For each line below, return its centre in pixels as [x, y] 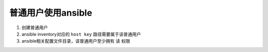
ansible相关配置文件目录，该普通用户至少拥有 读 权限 [76, 41]
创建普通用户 [35, 27]
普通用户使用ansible [51, 13]
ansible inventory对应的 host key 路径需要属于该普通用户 [81, 34]
